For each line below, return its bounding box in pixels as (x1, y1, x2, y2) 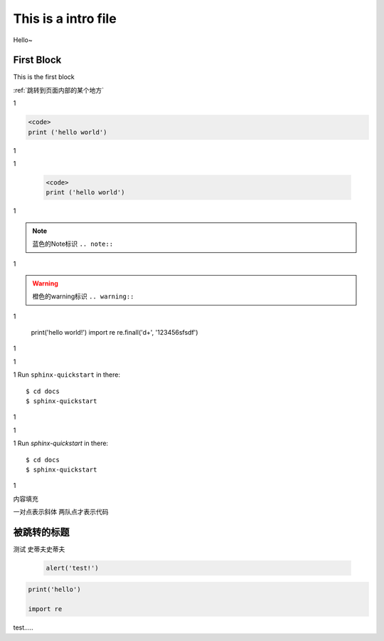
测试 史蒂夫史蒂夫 (13, 545, 65, 553)
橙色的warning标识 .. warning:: (32, 292, 134, 301)
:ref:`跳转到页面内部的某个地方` (13, 85, 105, 94)
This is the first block (13, 73, 75, 81)
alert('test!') (46, 564, 99, 573)
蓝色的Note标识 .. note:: (32, 239, 114, 249)
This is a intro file (13, 11, 117, 26)
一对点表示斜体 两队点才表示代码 (13, 508, 109, 516)
